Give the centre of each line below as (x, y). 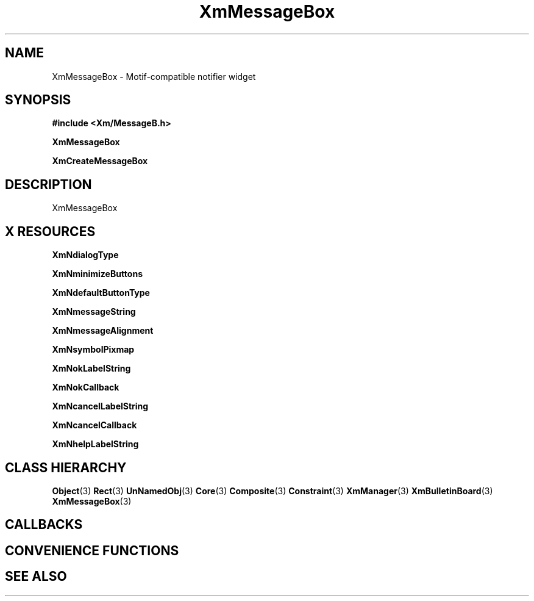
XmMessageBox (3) (92, 501)
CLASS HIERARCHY (66, 467)
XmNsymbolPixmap (93, 350)
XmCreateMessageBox (100, 161)
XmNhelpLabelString (95, 444)
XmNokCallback (86, 387)
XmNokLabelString (91, 369)
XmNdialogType (85, 255)
